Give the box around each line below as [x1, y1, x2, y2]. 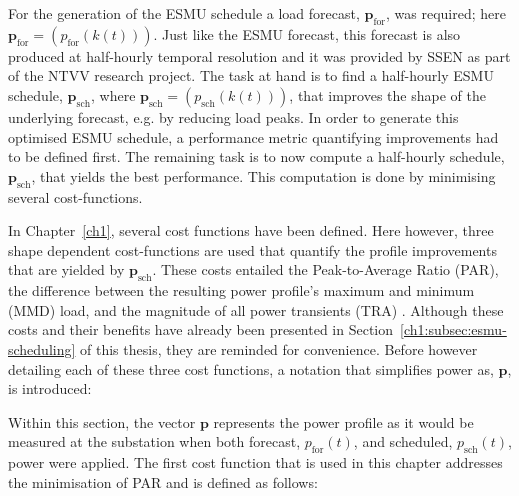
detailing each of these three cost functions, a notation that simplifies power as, [8, 358, 494, 379]
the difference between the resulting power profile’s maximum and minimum [8, 280, 475, 301]
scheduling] [8, 338, 76, 359]
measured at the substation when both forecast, [8, 431, 301, 452]
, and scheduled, [353, 431, 453, 452]
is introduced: [8, 378, 92, 399]
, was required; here [385, 3, 506, 23]
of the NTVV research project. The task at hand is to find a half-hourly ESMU [8, 65, 494, 86]
